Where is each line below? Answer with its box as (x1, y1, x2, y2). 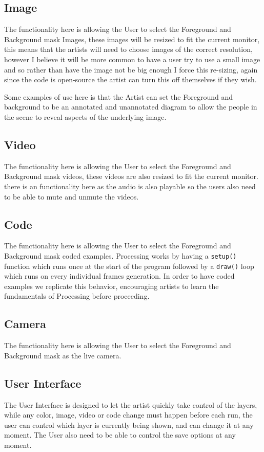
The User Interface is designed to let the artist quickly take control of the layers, (4, 399, 257, 410)
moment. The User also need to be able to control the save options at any (4, 429, 236, 440)
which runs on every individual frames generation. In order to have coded (4, 270, 235, 281)
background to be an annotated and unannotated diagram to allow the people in (4, 101, 257, 112)
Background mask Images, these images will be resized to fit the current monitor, (4, 33, 260, 44)
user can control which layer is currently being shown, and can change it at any (4, 419, 254, 430)
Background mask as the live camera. (4, 350, 121, 360)
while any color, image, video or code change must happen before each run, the (4, 409, 253, 420)
